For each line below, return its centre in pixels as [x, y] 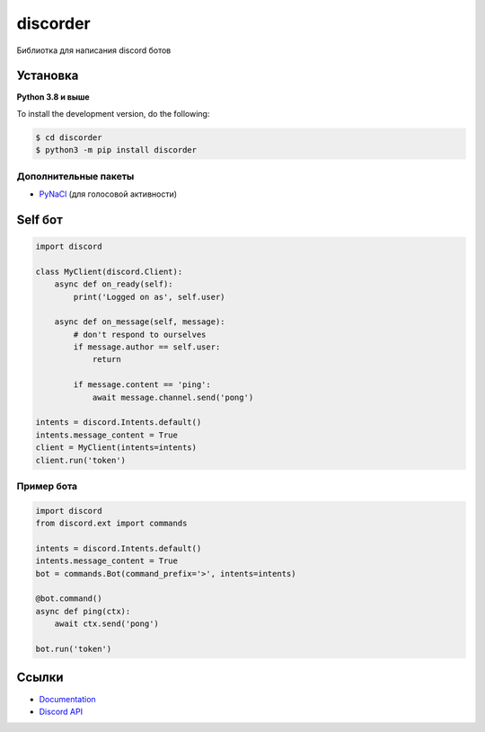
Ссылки [40, 678]
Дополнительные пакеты [75, 176]
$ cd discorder [69, 137]
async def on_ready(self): [114, 284]
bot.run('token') [74, 649]
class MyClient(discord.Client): [109, 271]
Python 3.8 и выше [53, 97]
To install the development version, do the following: [113, 113]
